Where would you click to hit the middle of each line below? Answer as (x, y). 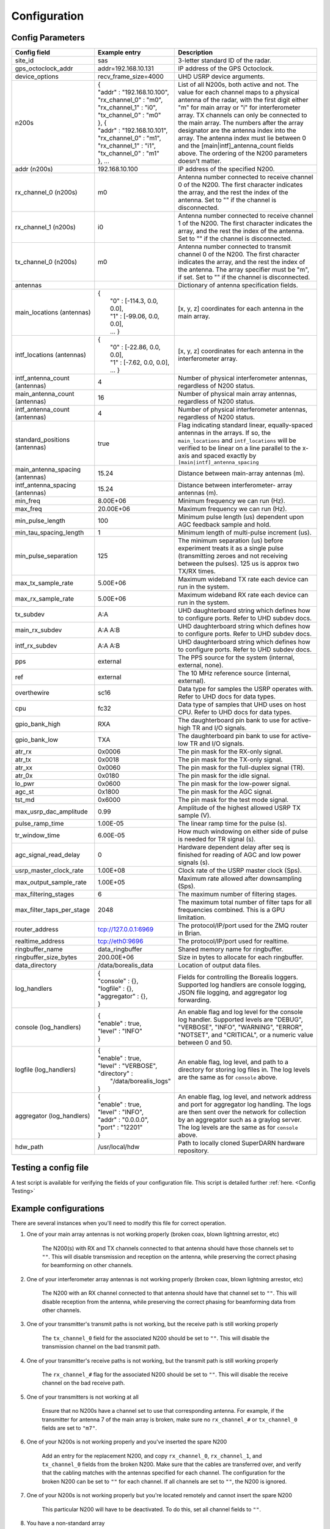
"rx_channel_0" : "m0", (130, 100)
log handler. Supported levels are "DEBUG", (240, 1020)
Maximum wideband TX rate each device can (243, 579)
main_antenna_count (45, 394)
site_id (24, 61)
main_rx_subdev (38, 630)
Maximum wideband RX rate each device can (243, 595)
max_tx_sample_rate (44, 583)
